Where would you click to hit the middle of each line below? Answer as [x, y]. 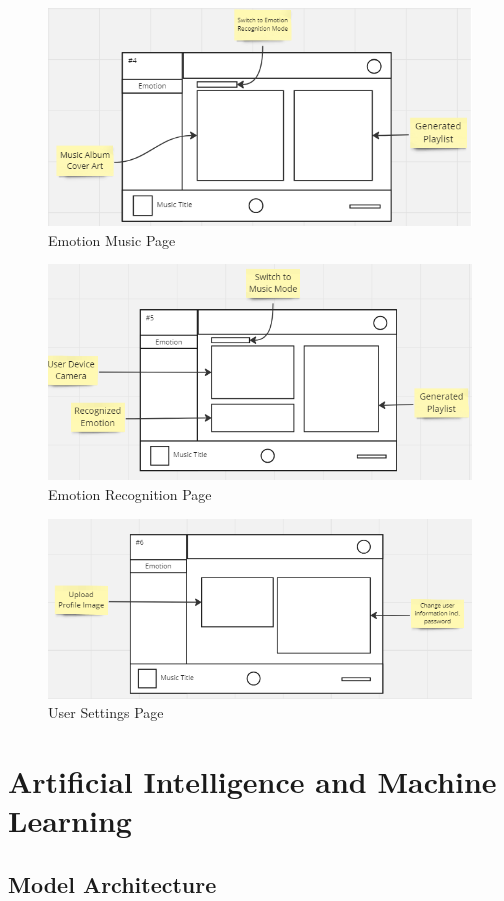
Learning [70, 820]
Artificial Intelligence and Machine [252, 780]
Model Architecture [112, 883]
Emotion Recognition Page [130, 493]
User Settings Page [106, 712]
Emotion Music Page [112, 239]
